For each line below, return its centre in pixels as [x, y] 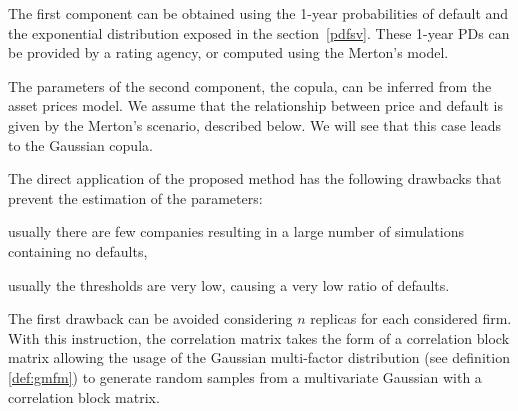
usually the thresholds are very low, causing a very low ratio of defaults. [229, 284]
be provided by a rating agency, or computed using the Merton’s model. [228, 52]
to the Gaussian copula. [80, 144]
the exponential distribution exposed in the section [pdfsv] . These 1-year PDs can [259, 32]
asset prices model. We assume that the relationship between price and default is [255, 105]
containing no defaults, [78, 250]
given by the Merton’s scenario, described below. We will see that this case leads [254, 124]
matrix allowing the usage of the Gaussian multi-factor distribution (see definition [259, 357]
